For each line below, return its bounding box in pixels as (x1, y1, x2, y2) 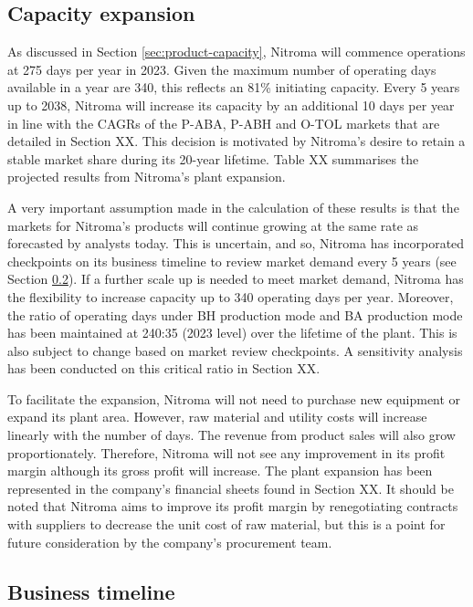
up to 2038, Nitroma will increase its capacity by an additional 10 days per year (7, 95, 455, 114)
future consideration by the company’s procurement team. (7, 532, 332, 551)
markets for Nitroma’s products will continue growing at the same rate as (7, 215, 419, 235)
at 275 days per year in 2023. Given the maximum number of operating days (7, 59, 436, 78)
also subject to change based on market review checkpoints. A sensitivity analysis (7, 340, 463, 360)
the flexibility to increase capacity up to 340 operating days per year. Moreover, (7, 287, 454, 306)
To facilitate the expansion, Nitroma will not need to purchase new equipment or (7, 389, 461, 408)
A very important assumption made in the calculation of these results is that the (7, 197, 459, 216)
